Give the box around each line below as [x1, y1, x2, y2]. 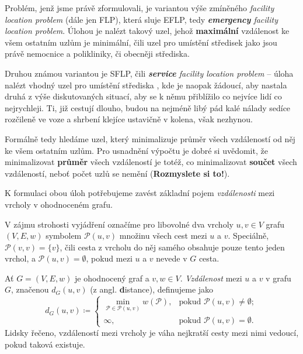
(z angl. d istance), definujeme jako [90, 283, 214, 295]
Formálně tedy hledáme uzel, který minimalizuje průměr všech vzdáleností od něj [5, 132, 295, 145]
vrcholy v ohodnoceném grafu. [5, 198, 113, 210]
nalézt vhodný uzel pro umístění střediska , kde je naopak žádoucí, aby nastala [5, 78, 287, 91]
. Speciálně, [228, 229, 269, 242]
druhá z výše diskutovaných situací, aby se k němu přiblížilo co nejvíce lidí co [5, 90, 282, 102]
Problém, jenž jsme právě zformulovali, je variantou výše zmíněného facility [5, 2, 274, 13]
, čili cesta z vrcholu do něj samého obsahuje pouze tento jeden [60, 240, 285, 253]
